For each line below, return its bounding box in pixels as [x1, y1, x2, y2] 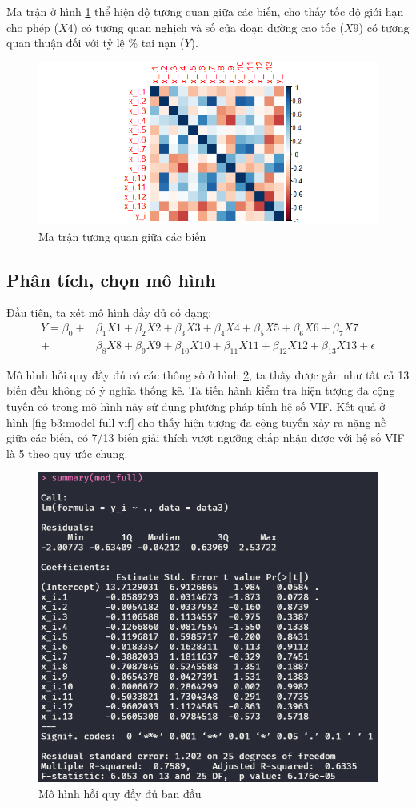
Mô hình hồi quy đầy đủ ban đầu [38, 785, 202, 801]
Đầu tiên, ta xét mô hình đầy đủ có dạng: [6, 304, 212, 321]
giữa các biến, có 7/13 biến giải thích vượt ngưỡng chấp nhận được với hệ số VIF [6, 429, 405, 446]
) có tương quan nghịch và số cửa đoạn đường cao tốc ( [73, 18, 344, 35]
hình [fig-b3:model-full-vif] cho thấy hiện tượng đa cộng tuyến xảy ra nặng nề [6, 413, 386, 430]
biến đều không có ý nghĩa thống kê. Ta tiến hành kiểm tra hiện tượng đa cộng [6, 382, 395, 399]
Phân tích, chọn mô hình [6, 267, 216, 291]
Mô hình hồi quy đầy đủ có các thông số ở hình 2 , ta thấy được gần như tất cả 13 [6, 366, 410, 383]
